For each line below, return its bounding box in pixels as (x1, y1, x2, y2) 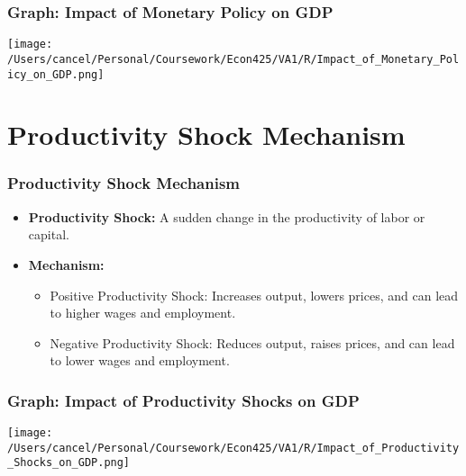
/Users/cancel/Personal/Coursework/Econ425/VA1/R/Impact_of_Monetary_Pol (7, 52, 460, 66)
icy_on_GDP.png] (7, 67, 105, 81)
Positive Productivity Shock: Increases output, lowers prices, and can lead (50, 285, 459, 304)
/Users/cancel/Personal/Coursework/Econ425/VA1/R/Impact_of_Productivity (7, 441, 460, 454)
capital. (28, 225, 69, 244)
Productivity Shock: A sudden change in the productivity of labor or (28, 207, 425, 226)
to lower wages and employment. (50, 351, 230, 370)
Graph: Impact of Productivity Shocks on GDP (7, 389, 360, 411)
